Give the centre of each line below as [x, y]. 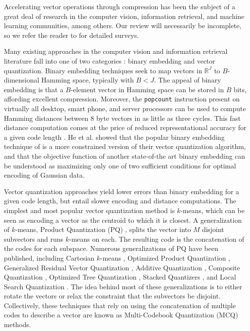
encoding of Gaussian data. [44, 175]
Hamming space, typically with [88, 80]
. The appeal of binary [187, 80]
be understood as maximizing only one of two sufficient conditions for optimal [120, 165]
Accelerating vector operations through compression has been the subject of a [120, 6]
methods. [18, 324]
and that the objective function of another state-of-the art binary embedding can [125, 156]
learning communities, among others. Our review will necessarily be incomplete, [123, 25]
